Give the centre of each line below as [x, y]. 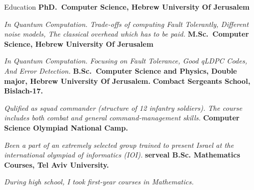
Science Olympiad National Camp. [66, 127]
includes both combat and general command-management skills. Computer [122, 118]
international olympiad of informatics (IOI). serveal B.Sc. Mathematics [122, 155]
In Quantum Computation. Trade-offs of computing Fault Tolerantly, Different [126, 24]
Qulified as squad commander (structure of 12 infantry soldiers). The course [123, 107]
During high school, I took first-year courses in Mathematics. [99, 182]
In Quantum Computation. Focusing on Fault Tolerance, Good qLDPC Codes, [126, 61]
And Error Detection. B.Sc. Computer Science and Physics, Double [121, 70]
